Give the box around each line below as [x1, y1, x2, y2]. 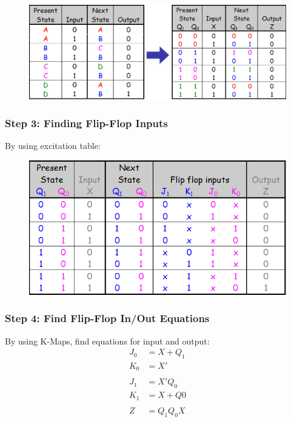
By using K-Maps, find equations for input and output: [5, 334, 210, 347]
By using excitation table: [5, 139, 101, 151]
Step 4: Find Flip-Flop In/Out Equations [5, 311, 210, 326]
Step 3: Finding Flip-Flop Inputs [5, 115, 168, 130]
